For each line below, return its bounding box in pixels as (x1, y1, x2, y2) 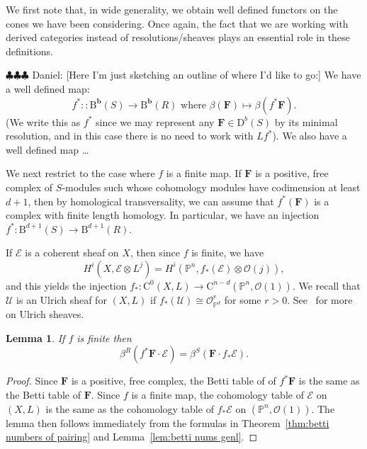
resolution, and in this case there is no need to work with (6, 128, 254, 143)
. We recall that (292, 278, 361, 292)
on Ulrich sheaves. (6, 307, 84, 322)
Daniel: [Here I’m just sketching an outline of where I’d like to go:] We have (32, 67, 361, 82)
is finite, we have (191, 245, 264, 260)
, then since (130, 245, 180, 260)
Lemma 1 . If (6, 330, 65, 345)
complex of (6, 179, 53, 194)
